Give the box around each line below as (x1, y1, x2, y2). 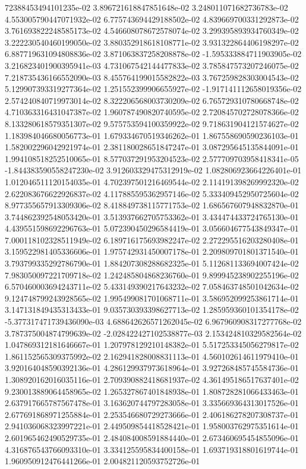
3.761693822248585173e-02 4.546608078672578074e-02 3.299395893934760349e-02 (5, 24, 299, 37)
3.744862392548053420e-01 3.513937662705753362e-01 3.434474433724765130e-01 (5, 210, 299, 223)
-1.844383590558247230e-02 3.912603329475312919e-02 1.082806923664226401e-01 (5, 164, 302, 176)
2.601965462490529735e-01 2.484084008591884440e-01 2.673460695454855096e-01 (5, 431, 299, 443)
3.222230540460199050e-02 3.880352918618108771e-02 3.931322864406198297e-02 (5, 36, 299, 48)
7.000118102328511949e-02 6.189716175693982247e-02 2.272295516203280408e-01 (5, 233, 299, 246)
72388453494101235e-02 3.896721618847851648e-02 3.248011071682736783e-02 (5, 1, 288, 13)
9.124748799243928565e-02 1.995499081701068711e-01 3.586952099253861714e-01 (5, 291, 299, 304)
